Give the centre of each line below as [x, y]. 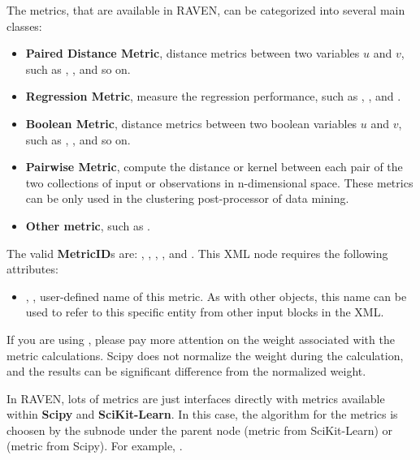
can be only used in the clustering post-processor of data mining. [187, 198]
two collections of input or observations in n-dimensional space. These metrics [219, 182]
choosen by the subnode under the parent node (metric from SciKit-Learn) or [200, 430]
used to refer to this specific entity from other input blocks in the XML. [205, 312]
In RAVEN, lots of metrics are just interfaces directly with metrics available [196, 398]
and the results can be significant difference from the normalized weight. [186, 371]
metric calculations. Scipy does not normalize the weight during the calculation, [205, 355]
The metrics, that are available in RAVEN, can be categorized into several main [206, 10]
